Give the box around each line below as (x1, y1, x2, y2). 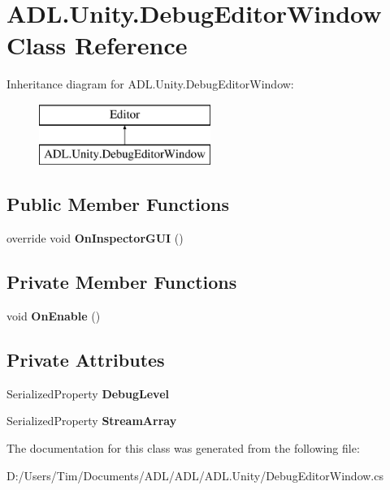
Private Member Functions (6, 269, 237, 294)
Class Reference (6, 28, 188, 62)
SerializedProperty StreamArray (6, 412, 177, 429)
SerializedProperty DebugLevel (6, 385, 170, 402)
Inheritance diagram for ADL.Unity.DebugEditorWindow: (6, 75, 294, 92)
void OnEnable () (6, 307, 101, 325)
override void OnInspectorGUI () (6, 230, 184, 247)
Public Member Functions (6, 191, 229, 217)
